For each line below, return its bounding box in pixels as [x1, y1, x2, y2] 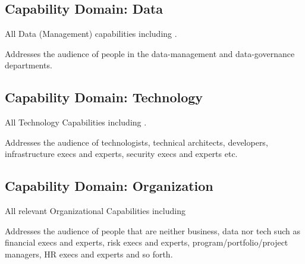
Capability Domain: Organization [5, 177, 213, 195]
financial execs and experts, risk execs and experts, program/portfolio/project [5, 236, 288, 249]
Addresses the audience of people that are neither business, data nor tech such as [5, 224, 300, 237]
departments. [5, 59, 52, 71]
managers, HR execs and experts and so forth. [5, 247, 173, 260]
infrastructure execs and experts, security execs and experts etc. [5, 147, 238, 160]
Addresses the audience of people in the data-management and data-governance [5, 47, 295, 59]
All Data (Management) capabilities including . [5, 27, 177, 40]
